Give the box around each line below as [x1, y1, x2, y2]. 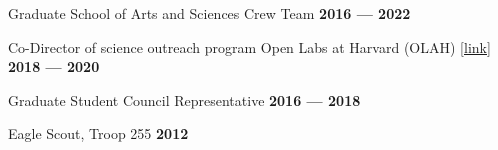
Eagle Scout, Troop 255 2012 [8, 123, 189, 144]
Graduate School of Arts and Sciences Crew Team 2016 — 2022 [8, 3, 411, 23]
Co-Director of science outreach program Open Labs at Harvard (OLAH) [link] [8, 36, 491, 57]
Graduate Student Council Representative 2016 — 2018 [8, 89, 361, 110]
